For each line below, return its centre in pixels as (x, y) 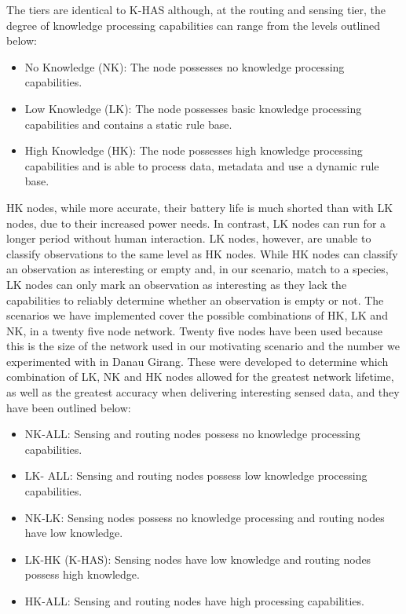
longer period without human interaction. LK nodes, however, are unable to (189, 238)
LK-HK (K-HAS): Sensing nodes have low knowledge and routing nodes (198, 559)
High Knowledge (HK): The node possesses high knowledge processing (194, 150)
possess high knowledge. (82, 574)
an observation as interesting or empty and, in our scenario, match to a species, (198, 269)
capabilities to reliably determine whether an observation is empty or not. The (195, 300)
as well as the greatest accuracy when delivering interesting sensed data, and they (203, 392)
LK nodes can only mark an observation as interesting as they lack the (177, 284)
